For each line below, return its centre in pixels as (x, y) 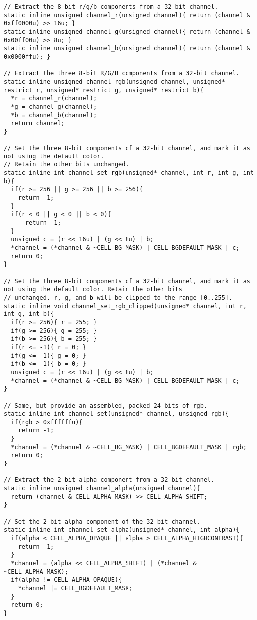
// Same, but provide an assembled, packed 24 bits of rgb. (106, 405)
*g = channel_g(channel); (54, 106)
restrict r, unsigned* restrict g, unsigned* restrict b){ (104, 90)
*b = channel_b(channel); (54, 115)
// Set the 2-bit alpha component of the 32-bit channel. (102, 522)
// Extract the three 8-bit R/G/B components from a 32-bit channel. (122, 74)
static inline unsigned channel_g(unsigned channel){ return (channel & (127, 32)
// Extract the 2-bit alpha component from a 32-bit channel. (109, 480)
